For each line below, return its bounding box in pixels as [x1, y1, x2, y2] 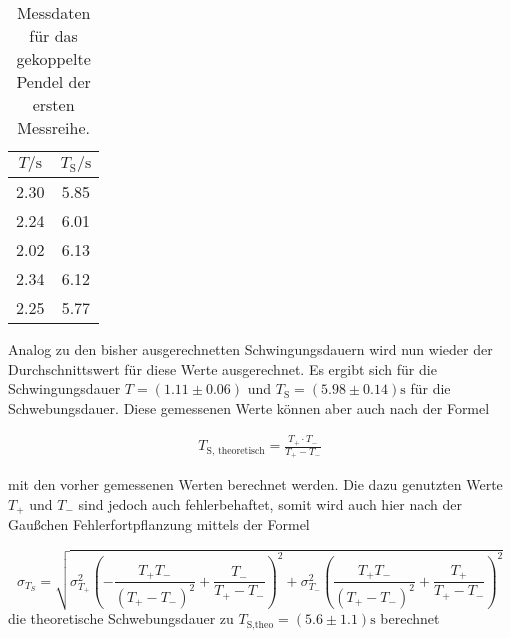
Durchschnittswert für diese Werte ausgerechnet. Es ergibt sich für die [8, 358, 437, 379]
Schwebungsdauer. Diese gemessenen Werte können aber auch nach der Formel [8, 397, 490, 418]
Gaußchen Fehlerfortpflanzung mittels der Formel [8, 514, 310, 535]
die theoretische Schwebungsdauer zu [8, 608, 234, 629]
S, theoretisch [206, 445, 265, 456]
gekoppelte [16, 47, 91, 70]
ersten [32, 93, 75, 116]
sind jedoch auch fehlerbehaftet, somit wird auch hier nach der [78, 493, 462, 514]
